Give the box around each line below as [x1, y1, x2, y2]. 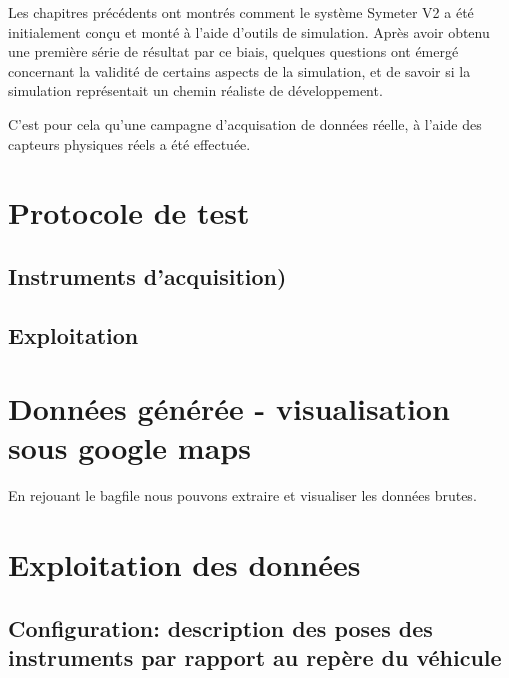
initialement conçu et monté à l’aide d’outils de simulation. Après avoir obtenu [8, 21, 490, 42]
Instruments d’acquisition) [8, 260, 287, 291]
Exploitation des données [8, 544, 361, 585]
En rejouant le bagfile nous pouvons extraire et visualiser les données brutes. [8, 485, 477, 506]
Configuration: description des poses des [8, 612, 433, 643]
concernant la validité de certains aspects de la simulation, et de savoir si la [8, 60, 471, 81]
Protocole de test [8, 192, 250, 233]
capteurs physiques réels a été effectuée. [8, 133, 251, 154]
